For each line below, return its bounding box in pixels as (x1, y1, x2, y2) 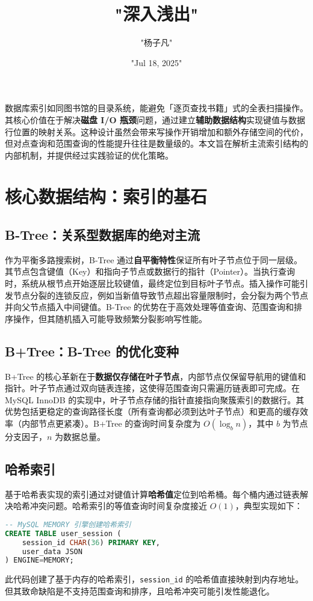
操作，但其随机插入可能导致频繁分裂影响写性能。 (13, 312, 207, 325)
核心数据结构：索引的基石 (5, 184, 208, 209)
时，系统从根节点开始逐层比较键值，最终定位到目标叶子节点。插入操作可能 (5, 277, 300, 290)
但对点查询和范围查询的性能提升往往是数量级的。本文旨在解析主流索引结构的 (5, 137, 308, 150)
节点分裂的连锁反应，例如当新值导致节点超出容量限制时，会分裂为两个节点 (13, 288, 308, 301)
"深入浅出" (114, 1, 199, 26)
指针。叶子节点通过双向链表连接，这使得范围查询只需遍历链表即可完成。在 (5, 382, 300, 394)
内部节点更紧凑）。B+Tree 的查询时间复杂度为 (21, 417, 201, 429)
